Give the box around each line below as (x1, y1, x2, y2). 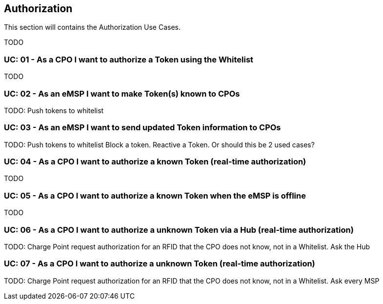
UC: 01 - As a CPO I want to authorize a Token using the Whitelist (4, 54, 254, 64)
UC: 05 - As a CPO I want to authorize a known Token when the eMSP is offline (4, 190, 306, 201)
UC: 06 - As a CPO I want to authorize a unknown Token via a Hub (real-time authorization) (4, 224, 354, 235)
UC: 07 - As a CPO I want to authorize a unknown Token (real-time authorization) (4, 259, 315, 269)
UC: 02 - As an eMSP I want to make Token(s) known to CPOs (4, 88, 240, 99)
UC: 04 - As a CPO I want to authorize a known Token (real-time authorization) (4, 157, 306, 167)
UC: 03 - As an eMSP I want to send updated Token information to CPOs (4, 122, 281, 133)
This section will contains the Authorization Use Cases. (4, 23, 181, 32)
